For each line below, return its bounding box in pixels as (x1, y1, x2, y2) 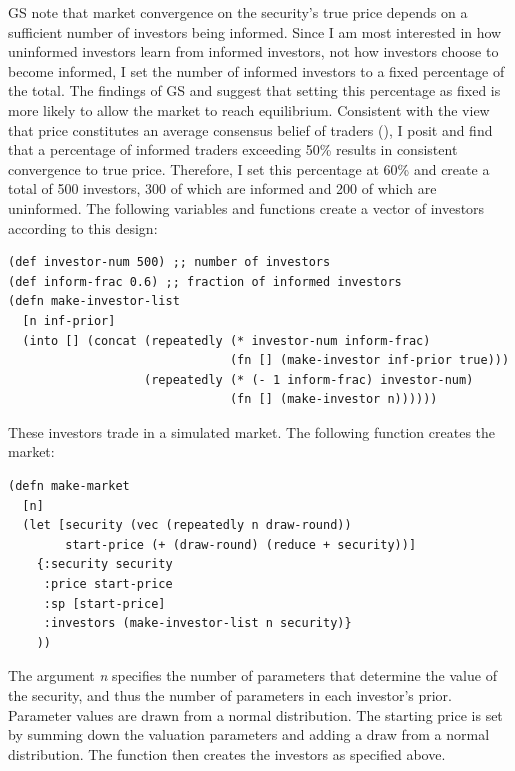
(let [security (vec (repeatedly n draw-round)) (22, 518, 352, 533)
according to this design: (8, 217, 158, 238)
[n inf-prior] (22, 313, 116, 328)
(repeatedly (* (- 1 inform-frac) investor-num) (144, 372, 474, 387)
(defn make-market (8, 479, 130, 494)
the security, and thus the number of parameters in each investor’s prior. (8, 685, 452, 705)
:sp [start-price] (43, 596, 166, 611)
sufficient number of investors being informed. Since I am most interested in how (8, 21, 502, 42)
